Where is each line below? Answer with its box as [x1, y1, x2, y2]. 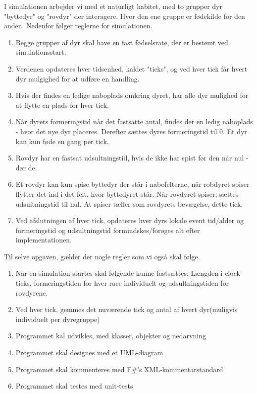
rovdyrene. [15, 287, 48, 298]
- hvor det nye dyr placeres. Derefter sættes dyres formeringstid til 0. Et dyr [15, 126, 247, 136]
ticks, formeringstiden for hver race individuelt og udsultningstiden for [15, 278, 229, 288]
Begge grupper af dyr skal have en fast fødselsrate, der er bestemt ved [15, 37, 228, 47]
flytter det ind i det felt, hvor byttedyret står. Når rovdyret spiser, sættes [15, 188, 239, 199]
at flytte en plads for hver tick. [15, 99, 109, 110]
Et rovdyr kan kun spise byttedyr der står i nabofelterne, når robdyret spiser [15, 179, 250, 189]
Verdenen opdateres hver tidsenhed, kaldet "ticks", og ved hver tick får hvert [15, 63, 248, 74]
